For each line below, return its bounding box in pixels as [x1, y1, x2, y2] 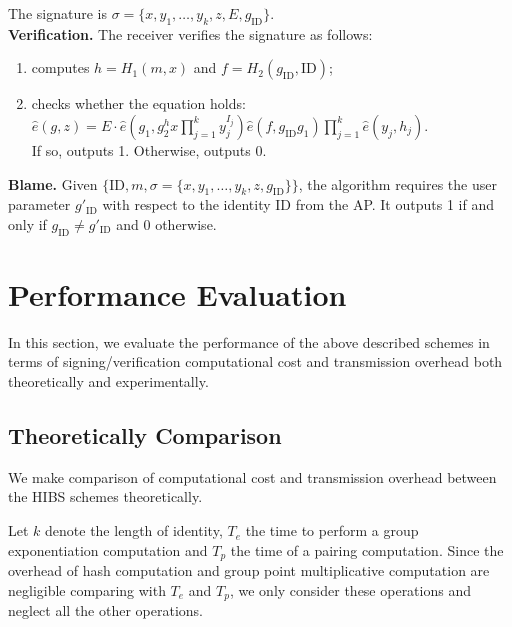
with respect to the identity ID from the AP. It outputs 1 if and [102, 194, 494, 215]
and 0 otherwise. [116, 213, 217, 234]
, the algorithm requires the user [298, 173, 497, 194]
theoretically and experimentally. [8, 371, 209, 392]
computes [31, 57, 90, 78]
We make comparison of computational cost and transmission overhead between [8, 466, 497, 487]
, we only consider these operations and [229, 579, 471, 600]
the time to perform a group [245, 520, 419, 541]
